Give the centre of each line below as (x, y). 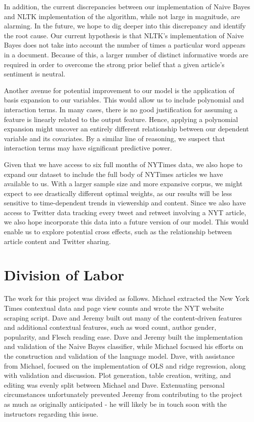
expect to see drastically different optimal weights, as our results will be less (118, 193)
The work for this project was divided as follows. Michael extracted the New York (127, 298)
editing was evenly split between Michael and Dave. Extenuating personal (114, 385)
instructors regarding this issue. (51, 413)
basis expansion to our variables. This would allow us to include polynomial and (124, 100)
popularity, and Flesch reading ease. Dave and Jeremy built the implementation (124, 336)
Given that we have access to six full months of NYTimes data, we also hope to (123, 164)
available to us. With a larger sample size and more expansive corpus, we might (123, 184)
